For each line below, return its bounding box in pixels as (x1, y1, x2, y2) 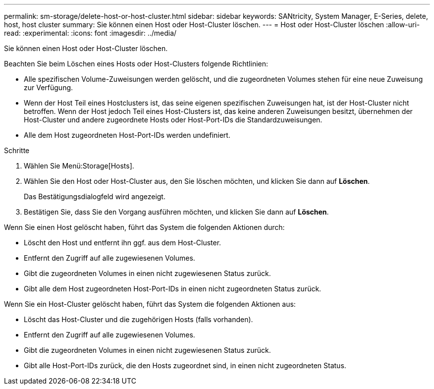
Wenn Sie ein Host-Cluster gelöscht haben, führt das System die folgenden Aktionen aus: (4, 300, 296, 308)
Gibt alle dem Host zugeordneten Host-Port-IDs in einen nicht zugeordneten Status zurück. (24, 284, 322, 293)
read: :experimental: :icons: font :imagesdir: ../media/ (4, 29, 177, 37)
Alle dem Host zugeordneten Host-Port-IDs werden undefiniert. (24, 131, 230, 139)
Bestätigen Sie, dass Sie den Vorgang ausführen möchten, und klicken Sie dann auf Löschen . (24, 208, 329, 216)
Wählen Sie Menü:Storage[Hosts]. (24, 162, 134, 170)
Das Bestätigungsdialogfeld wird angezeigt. (24, 192, 165, 201)
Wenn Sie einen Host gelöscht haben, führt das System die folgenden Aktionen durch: (4, 223, 285, 231)
